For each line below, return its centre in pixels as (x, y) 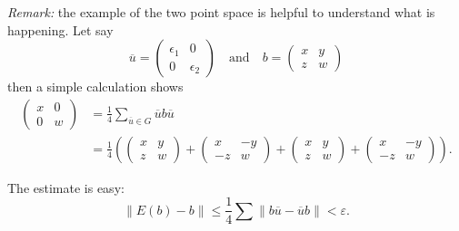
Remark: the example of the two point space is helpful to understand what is (221, 12)
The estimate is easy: (66, 187)
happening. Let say (60, 29)
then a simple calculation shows (95, 87)
